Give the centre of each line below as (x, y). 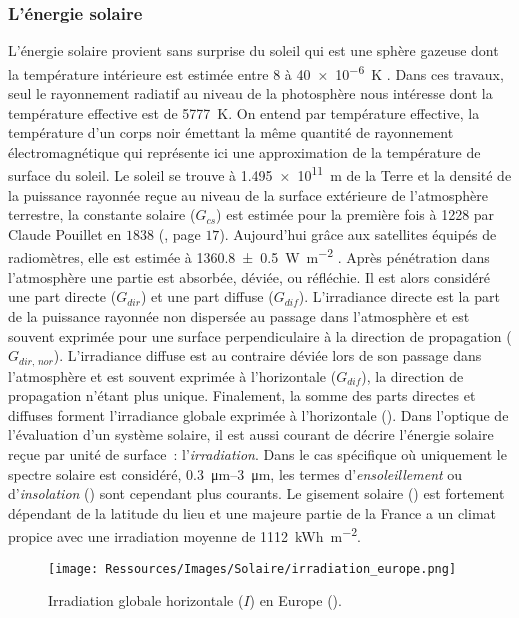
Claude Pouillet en (65, 233)
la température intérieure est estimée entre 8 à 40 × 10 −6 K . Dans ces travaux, (256, 72)
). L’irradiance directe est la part (399, 296)
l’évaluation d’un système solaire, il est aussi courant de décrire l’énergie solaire (251, 434)
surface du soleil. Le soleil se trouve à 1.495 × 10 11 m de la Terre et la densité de (260, 174)
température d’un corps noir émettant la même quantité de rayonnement (231, 132)
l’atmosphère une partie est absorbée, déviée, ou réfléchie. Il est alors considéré (249, 276)
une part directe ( (62, 296)
